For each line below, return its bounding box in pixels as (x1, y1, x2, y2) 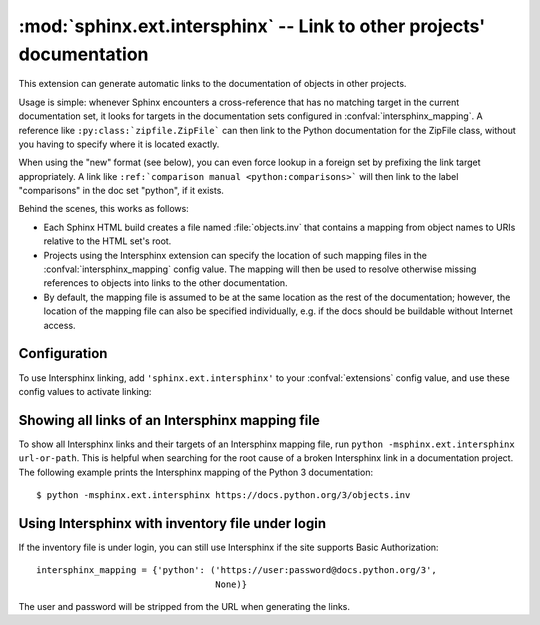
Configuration (18, 345, 108, 362)
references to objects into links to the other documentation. (43, 277, 289, 289)
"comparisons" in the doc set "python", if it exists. (18, 185, 225, 197)
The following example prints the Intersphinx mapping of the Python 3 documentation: (18, 466, 374, 478)
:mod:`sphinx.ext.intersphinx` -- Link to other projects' (18, 15, 486, 37)
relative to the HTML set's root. (43, 235, 172, 247)
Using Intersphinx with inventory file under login (18, 515, 327, 532)
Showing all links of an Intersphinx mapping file (18, 411, 320, 429)
